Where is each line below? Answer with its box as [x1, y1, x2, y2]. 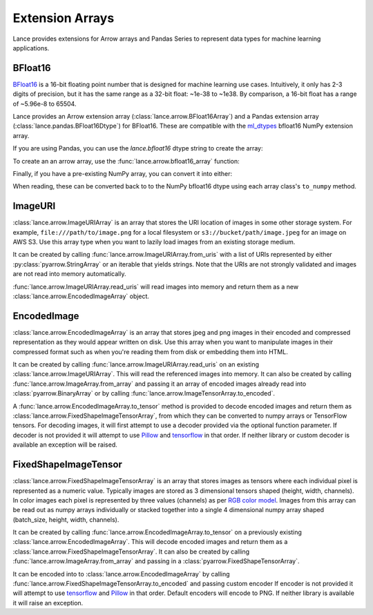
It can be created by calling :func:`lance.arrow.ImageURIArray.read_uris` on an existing [12, 360, 259, 369]
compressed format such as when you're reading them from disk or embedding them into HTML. [12, 347, 288, 355]
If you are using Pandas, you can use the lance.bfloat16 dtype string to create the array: [12, 144, 263, 153]
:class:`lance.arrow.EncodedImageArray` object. [12, 292, 150, 300]
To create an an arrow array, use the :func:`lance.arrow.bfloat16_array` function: [12, 157, 240, 165]
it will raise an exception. [12, 598, 84, 607]
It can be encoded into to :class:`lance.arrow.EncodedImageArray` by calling [12, 569, 231, 578]
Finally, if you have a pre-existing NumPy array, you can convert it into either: [12, 169, 233, 177]
